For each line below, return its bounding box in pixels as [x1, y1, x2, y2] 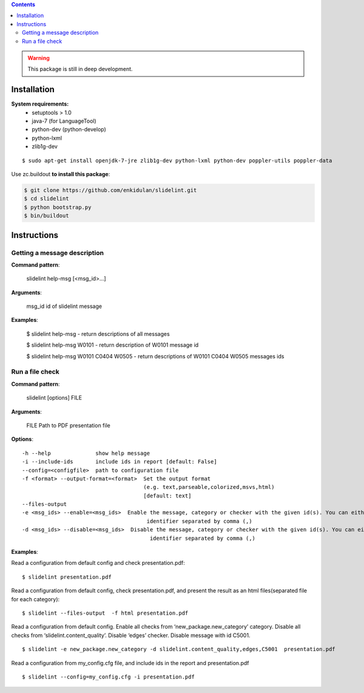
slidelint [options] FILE [26, 394, 82, 401]
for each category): [11, 595, 60, 603]
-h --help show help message [22, 449, 150, 457]
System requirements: [11, 100, 69, 108]
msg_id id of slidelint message [26, 302, 103, 310]
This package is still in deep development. [27, 66, 133, 73]
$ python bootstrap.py [24, 203, 92, 211]
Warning [27, 54, 50, 61]
